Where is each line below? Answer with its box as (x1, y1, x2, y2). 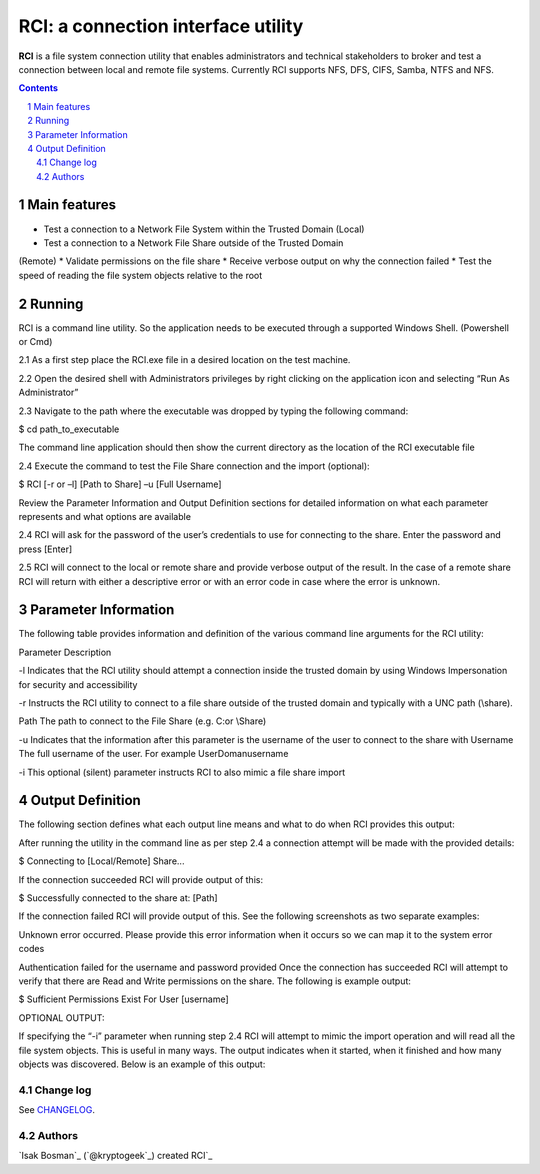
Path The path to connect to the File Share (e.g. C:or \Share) (18, 715, 267, 727)
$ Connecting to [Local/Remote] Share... (18, 855, 185, 867)
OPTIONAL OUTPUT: (18, 1011, 105, 1024)
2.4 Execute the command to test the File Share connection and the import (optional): (18, 460, 370, 472)
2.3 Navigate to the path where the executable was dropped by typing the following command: (18, 405, 409, 417)
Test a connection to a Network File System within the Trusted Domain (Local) (43, 223, 365, 235)
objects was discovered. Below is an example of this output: (18, 1058, 266, 1070)
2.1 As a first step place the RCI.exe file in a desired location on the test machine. (18, 354, 351, 366)
